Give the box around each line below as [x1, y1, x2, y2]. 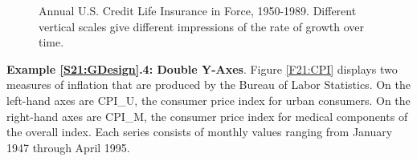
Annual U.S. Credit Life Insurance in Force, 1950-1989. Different [39, 2, 357, 18]
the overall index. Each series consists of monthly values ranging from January [6, 123, 393, 140]
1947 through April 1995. [6, 139, 130, 155]
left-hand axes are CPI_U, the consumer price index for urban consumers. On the [6, 91, 411, 108]
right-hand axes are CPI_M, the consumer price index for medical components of [6, 107, 408, 124]
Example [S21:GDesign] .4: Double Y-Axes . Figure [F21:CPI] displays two [6, 60, 398, 77]
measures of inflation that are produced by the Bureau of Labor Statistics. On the [6, 76, 411, 93]
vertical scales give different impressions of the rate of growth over [39, 18, 365, 34]
